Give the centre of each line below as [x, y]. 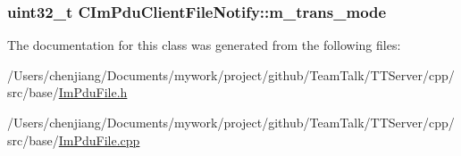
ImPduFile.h [93, 92]
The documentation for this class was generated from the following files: [204, 45]
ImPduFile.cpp [99, 140]
